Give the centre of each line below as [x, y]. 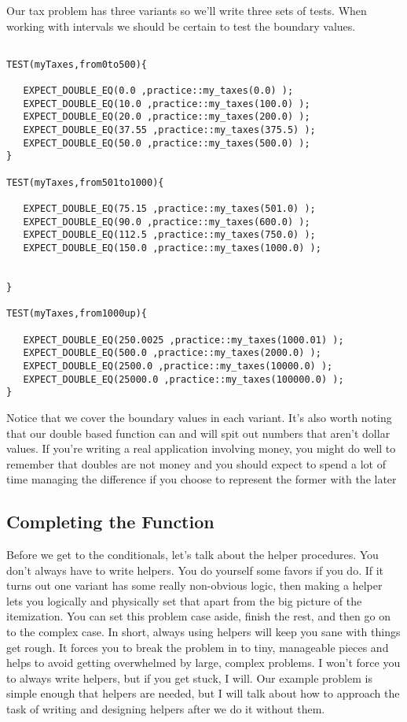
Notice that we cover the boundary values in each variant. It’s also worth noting [199, 417]
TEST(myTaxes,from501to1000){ [85, 182]
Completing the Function [110, 522]
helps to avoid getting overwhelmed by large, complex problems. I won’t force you [203, 663]
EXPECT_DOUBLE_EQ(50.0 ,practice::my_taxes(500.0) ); [167, 143]
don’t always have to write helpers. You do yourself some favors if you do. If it [195, 570]
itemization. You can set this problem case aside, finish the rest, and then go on [198, 616]
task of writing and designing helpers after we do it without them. [166, 709]
